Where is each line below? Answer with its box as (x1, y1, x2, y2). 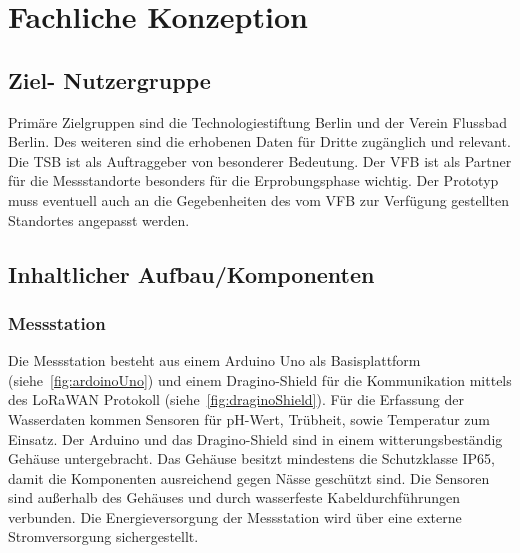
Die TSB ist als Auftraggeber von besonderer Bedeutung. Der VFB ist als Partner (8, 150, 512, 171)
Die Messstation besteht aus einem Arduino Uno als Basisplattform (8, 350, 421, 371)
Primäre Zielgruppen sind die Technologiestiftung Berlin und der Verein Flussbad (8, 111, 507, 132)
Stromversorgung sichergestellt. (8, 526, 199, 547)
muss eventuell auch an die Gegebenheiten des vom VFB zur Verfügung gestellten (8, 189, 509, 210)
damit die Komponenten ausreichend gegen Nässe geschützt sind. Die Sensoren (8, 467, 490, 488)
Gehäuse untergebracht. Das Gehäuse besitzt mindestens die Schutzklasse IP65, (8, 448, 495, 469)
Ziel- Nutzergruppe (8, 64, 211, 95)
